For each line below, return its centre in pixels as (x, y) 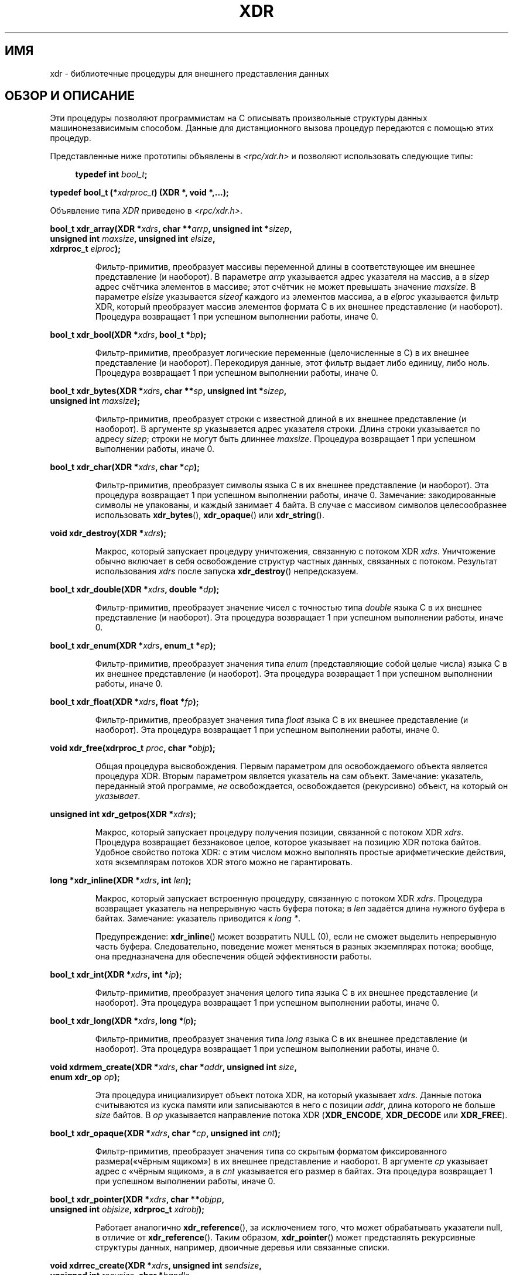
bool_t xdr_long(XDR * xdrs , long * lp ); (123, 1021)
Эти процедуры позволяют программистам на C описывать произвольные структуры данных (239, 118)
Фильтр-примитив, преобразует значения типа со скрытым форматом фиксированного (271, 1151)
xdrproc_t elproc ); (85, 249)
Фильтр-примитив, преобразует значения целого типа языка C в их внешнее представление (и (287, 993)
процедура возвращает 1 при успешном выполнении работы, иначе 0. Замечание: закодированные (295, 495)
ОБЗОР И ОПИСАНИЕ (70, 96)
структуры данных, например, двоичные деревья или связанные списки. (242, 1247)
